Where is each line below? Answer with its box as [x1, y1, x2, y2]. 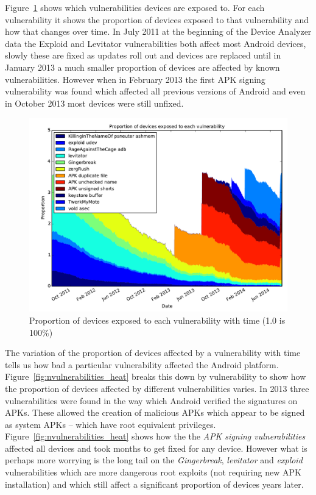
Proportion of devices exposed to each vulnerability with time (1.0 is [29, 313, 286, 326]
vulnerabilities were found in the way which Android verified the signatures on [5, 394, 298, 407]
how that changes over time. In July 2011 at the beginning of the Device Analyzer [5, 25, 312, 38]
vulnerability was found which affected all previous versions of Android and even [5, 85, 306, 98]
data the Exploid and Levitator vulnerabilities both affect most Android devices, [5, 37, 306, 49]
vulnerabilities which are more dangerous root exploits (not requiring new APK [5, 466, 301, 479]
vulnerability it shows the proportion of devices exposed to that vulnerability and [5, 13, 309, 26]
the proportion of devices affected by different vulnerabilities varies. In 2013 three [5, 382, 309, 394]
